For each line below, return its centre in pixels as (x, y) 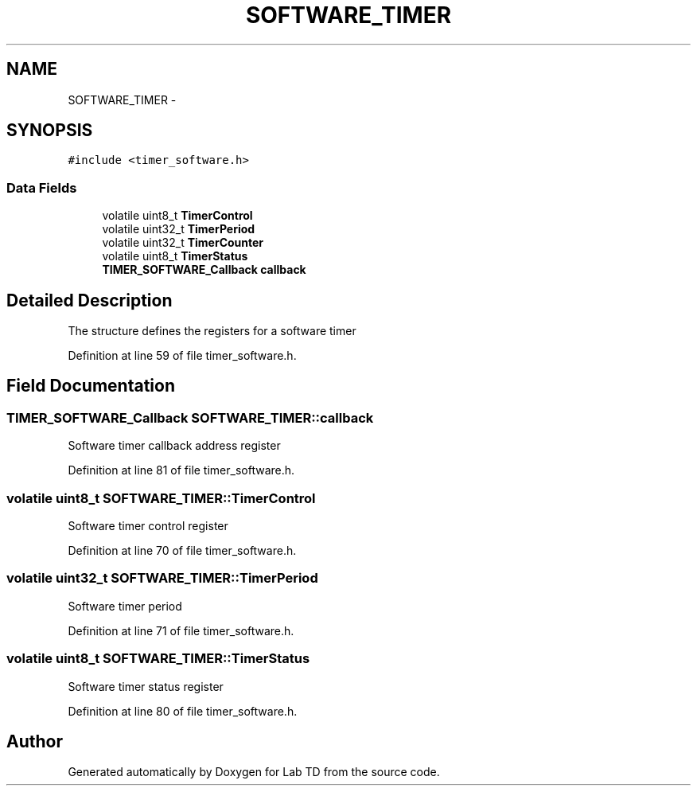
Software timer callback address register (174, 446)
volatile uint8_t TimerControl (177, 216)
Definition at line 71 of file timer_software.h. (181, 630)
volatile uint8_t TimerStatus (175, 256)
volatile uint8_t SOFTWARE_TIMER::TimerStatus (158, 659)
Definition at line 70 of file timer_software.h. (182, 550)
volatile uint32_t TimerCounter (183, 243)
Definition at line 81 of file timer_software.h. (181, 470)
